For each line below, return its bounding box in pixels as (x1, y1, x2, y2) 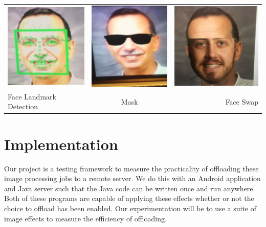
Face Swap (225, 96, 258, 107)
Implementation (4, 133, 118, 154)
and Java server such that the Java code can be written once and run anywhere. (4, 183, 255, 193)
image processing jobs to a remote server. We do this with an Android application (4, 173, 261, 184)
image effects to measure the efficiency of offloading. (4, 213, 167, 223)
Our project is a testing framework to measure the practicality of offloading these (4, 163, 259, 173)
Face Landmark (8, 91, 56, 102)
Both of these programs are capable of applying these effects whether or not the (4, 193, 254, 204)
